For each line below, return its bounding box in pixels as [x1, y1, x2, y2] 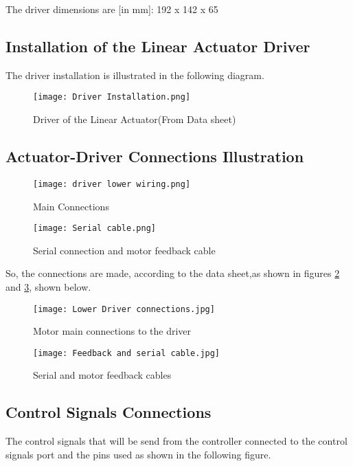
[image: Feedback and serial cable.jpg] [33, 348, 220, 358]
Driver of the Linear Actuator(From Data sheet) [33, 112, 236, 126]
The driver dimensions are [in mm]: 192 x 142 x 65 [5, 2, 218, 16]
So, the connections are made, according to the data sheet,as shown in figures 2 [5, 266, 340, 280]
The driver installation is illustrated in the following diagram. [5, 67, 264, 82]
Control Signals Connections [5, 401, 212, 423]
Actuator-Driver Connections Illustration [5, 146, 304, 167]
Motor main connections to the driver [33, 324, 192, 338]
